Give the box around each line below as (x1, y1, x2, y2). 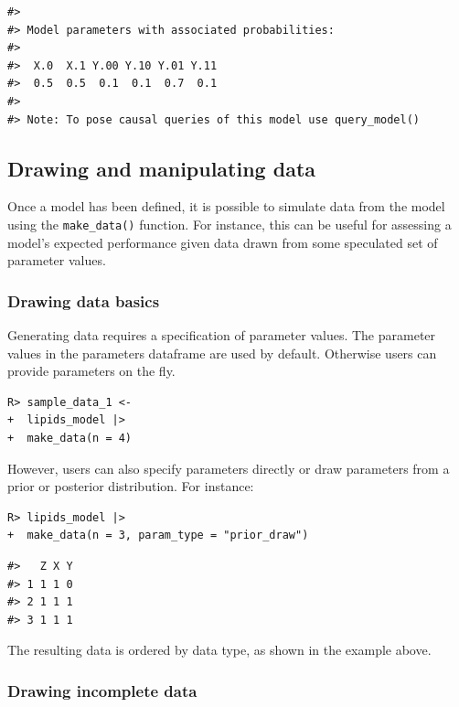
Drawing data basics (7, 289, 160, 312)
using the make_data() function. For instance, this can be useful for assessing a (7, 214, 452, 233)
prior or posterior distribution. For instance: (7, 477, 254, 496)
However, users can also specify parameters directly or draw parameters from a (7, 458, 450, 477)
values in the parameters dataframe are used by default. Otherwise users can (7, 343, 437, 362)
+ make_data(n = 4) (7, 431, 133, 445)
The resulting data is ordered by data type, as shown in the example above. (7, 640, 432, 659)
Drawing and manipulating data (7, 154, 316, 182)
